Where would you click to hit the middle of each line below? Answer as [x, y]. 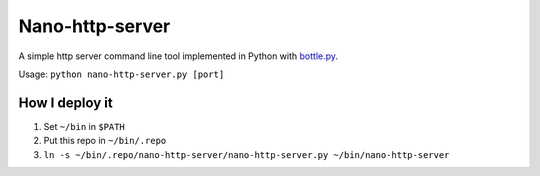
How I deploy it [66, 102]
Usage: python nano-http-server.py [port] [121, 74]
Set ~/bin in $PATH [84, 126]
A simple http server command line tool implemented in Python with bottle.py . [178, 56]
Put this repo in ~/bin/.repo [105, 141]
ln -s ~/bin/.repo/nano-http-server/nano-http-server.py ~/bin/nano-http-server [246, 154]
